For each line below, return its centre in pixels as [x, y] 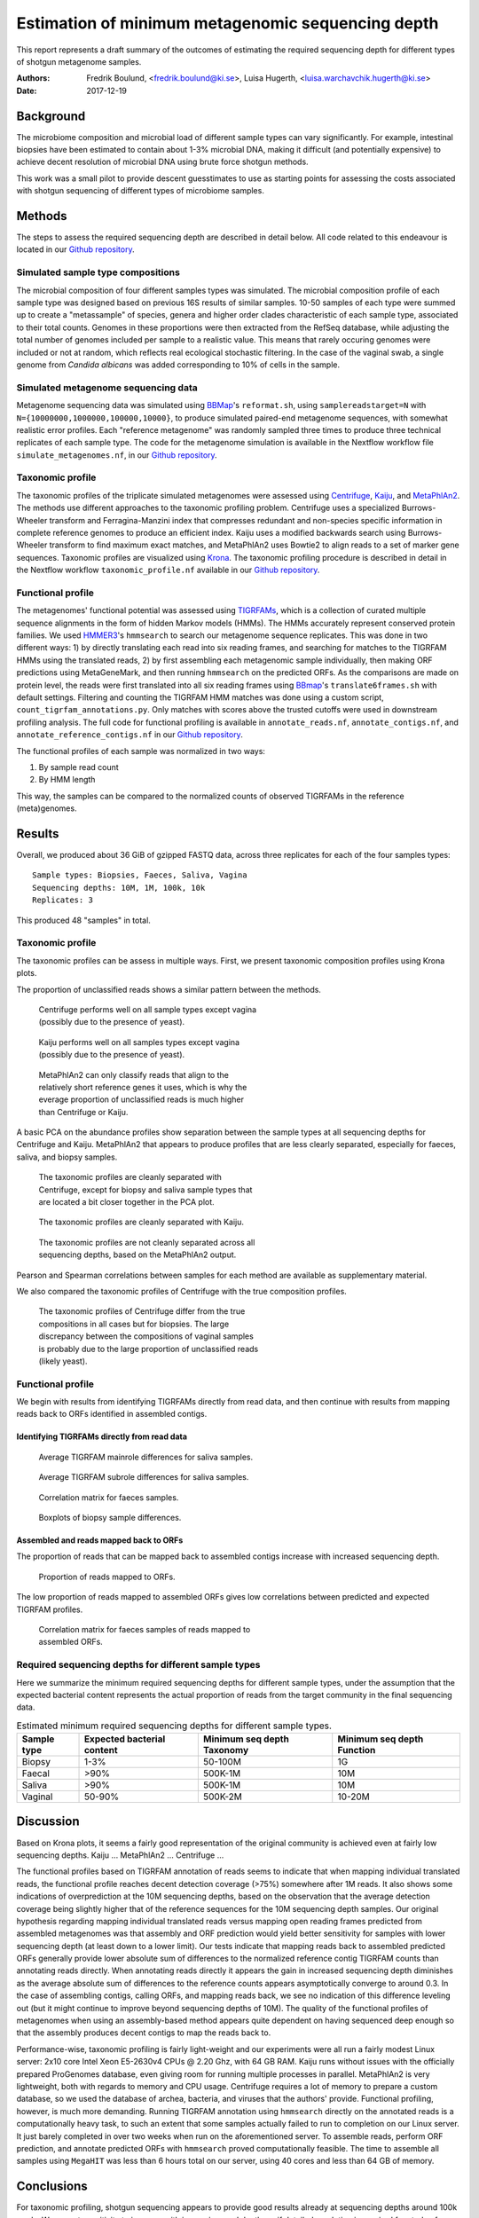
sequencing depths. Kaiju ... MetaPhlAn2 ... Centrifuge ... [120, 1855]
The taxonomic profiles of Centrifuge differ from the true [142, 1311]
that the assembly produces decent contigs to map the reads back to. [144, 2033]
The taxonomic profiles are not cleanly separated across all [147, 1242]
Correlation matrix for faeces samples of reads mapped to [145, 1629]
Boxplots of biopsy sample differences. [110, 1518]
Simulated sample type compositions [98, 272]
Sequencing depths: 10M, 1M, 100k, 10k [119, 888]
